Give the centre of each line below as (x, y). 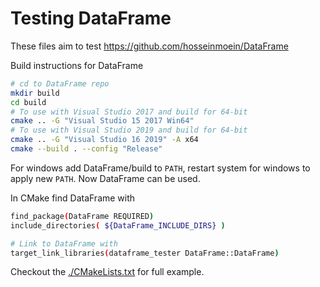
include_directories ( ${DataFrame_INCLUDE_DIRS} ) (118, 225)
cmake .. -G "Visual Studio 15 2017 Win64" (102, 121)
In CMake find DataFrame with (73, 198)
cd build (28, 102)
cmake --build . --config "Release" (86, 149)
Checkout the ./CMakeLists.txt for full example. (107, 272)
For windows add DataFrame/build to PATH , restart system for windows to (160, 168)
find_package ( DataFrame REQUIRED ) (82, 216)
